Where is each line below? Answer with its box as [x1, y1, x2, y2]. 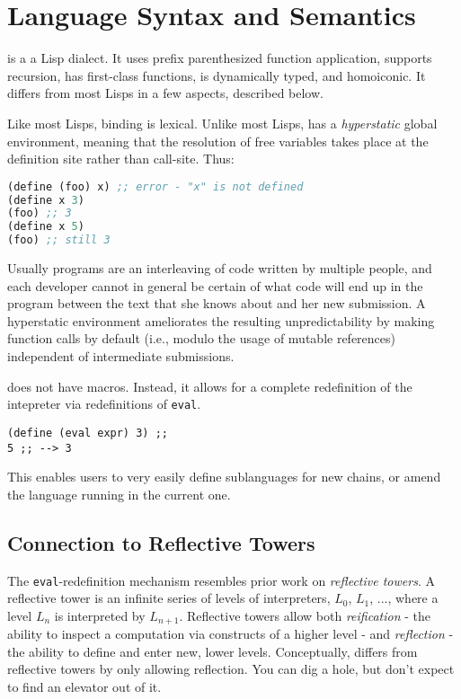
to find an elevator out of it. [7, 677, 162, 696]
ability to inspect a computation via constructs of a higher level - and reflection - [7, 624, 454, 643]
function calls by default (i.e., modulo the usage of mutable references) [7, 329, 395, 348]
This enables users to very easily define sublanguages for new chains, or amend [7, 467, 441, 486]
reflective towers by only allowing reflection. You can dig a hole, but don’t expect [7, 659, 455, 678]
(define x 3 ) [7, 193, 84, 207]
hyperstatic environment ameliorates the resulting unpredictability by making [7, 311, 435, 330]
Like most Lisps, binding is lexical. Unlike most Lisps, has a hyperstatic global [7, 113, 438, 132]
